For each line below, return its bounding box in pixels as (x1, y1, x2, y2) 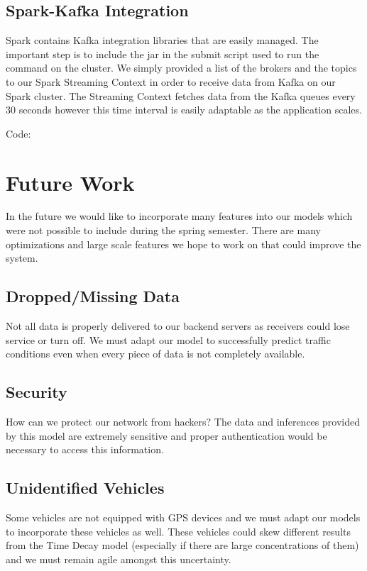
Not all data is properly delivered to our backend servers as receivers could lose (6, 318, 350, 333)
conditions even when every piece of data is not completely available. (6, 346, 305, 361)
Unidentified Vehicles (6, 477, 165, 499)
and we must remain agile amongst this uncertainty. (6, 551, 231, 566)
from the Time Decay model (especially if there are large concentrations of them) (6, 538, 359, 553)
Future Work (6, 167, 135, 196)
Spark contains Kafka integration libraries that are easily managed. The (6, 33, 319, 48)
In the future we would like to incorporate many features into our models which (6, 209, 353, 223)
